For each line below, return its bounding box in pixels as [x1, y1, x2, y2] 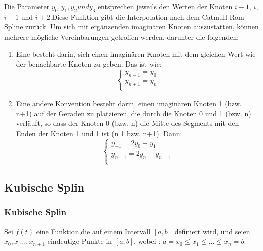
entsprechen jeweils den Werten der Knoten [97, 1, 233, 11]
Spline [4, 21, 23, 32]
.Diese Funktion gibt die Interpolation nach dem [50, 11, 200, 22]
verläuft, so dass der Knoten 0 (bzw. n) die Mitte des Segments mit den [16, 118, 239, 129]
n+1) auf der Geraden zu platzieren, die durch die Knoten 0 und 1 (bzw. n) [16, 108, 251, 118]
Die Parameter [4, 1, 50, 11]
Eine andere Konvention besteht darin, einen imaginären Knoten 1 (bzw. [16, 98, 242, 108]
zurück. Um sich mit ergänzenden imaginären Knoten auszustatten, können [25, 21, 259, 32]
